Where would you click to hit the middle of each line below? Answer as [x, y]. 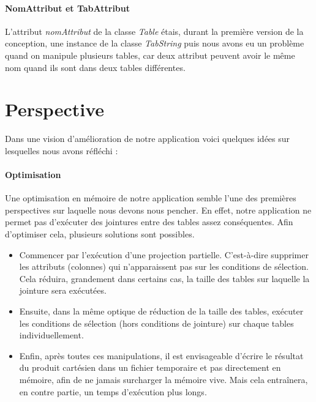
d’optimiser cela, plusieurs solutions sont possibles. [100, 234]
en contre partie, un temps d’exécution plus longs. [113, 391]
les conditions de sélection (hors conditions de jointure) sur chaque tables [156, 323]
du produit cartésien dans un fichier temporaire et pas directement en [150, 367]
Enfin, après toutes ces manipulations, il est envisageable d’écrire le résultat [161, 355]
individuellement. [51, 335]
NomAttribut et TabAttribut [68, 8]
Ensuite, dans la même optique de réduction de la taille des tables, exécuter [161, 311]
